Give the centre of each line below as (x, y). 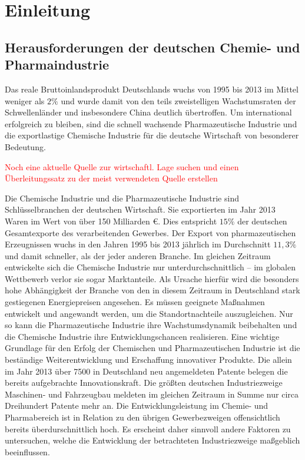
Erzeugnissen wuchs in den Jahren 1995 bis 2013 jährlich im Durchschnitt (138, 244)
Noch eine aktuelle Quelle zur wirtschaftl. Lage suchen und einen (122, 166)
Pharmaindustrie (57, 64)
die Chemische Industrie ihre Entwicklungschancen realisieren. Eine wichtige (142, 336)
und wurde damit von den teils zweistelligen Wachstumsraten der (178, 100)
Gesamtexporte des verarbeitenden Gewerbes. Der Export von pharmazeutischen (150, 232)
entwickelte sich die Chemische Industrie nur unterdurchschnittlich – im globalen (150, 267)
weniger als (25, 100)
